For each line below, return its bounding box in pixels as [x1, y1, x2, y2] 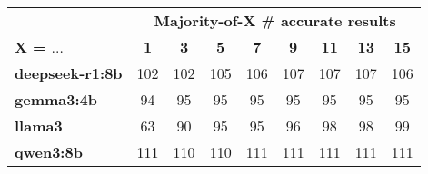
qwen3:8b [15, 141, 83, 162]
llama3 [15, 115, 63, 136]
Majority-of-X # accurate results [154, 10, 396, 31]
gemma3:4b [15, 89, 97, 110]
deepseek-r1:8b [15, 63, 123, 83]
